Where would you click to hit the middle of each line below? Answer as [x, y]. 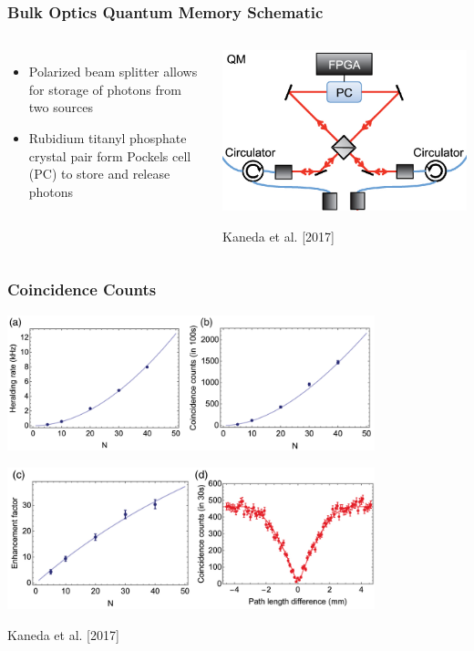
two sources [61, 107]
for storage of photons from [105, 89]
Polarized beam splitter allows [113, 72]
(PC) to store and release [99, 174]
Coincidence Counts [82, 289]
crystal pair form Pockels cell [110, 155]
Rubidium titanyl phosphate [108, 138]
